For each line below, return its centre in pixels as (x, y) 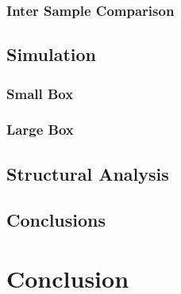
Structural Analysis (88, 173)
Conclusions (56, 220)
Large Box (40, 130)
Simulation (52, 54)
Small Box (40, 93)
